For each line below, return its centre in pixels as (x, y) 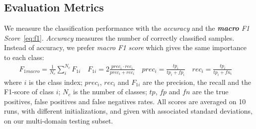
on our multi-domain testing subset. (59, 121)
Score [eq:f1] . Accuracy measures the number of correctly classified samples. (119, 37)
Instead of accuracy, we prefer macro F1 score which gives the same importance (125, 47)
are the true (210, 92)
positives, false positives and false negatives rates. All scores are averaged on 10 (125, 101)
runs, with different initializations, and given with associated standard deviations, (128, 111)
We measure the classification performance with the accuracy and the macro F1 (127, 28)
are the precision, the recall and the (197, 82)
